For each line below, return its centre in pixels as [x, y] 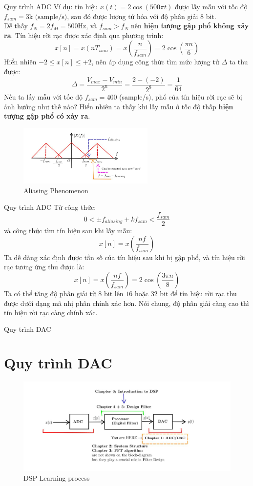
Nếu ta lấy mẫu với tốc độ [43, 96]
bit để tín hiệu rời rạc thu [198, 294]
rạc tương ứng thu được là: [44, 267]
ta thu [239, 62]
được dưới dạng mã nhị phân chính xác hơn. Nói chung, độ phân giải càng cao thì [126, 303]
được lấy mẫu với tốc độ [211, 6]
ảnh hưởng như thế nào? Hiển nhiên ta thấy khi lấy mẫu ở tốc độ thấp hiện [119, 106]
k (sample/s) [48, 17]
